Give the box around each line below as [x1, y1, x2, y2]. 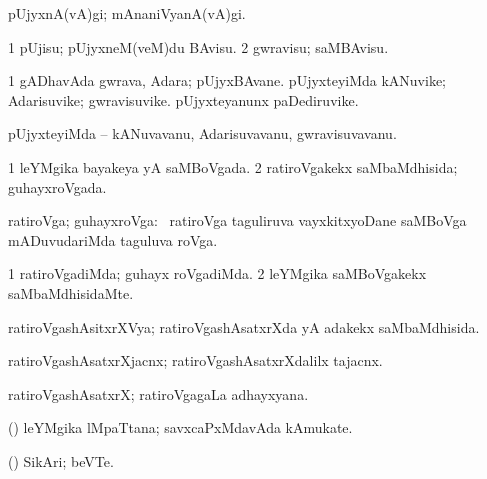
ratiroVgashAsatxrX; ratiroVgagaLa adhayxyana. [8, 383, 309, 404]
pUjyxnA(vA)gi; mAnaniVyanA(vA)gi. [8, 3, 246, 23]
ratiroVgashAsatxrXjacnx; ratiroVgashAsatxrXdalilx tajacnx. [8, 350, 383, 371]
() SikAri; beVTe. [8, 450, 114, 471]
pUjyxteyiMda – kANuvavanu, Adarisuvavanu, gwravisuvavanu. [8, 123, 397, 144]
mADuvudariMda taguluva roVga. [8, 229, 218, 250]
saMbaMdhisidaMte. [8, 282, 134, 303]
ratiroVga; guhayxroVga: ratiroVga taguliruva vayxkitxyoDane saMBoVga [8, 210, 467, 231]
